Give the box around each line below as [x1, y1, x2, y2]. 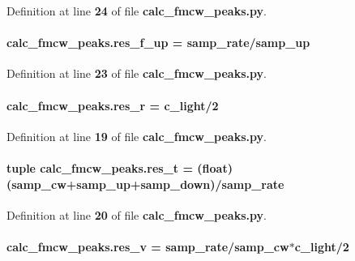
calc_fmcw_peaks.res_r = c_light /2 [6, 96, 219, 113]
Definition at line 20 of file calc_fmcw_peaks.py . [6, 206, 267, 223]
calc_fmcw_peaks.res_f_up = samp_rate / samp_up [6, 34, 310, 51]
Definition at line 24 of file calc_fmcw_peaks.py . [6, 2, 267, 19]
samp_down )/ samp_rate [140, 175, 284, 192]
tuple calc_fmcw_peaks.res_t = [6, 159, 193, 176]
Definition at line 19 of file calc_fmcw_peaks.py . [6, 127, 267, 144]
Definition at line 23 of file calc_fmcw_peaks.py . [6, 65, 267, 82]
